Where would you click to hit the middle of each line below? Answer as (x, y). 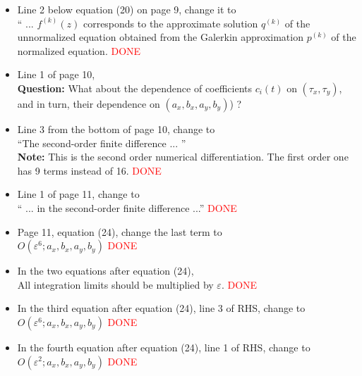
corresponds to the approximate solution (170, 23)
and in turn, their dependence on (89, 103)
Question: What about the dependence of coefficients (135, 88)
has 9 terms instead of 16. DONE (89, 170)
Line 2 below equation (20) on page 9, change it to (127, 9)
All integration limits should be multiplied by (115, 284)
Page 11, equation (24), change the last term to (120, 231)
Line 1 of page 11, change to (78, 194)
